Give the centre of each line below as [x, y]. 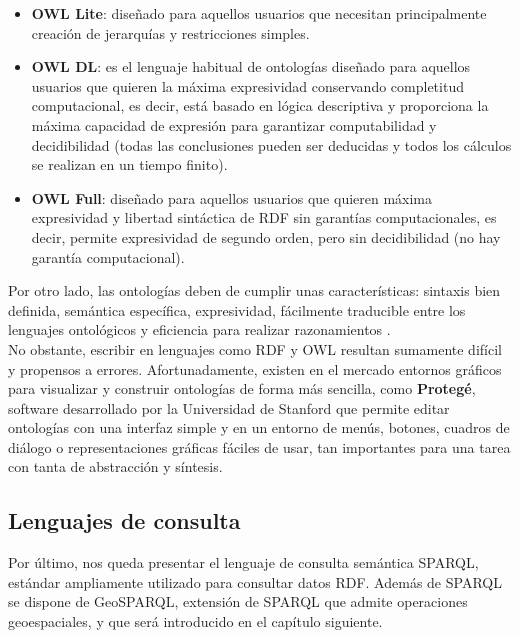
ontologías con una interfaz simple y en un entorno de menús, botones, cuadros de [259, 427]
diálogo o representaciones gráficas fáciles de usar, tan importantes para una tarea [259, 446]
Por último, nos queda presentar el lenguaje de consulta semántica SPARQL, [243, 562]
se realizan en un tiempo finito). [129, 164]
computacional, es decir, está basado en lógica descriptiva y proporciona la [260, 105]
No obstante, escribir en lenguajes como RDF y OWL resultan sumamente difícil [255, 348]
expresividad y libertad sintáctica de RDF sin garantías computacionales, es [264, 217]
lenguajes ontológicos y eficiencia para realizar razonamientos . [199, 329]
